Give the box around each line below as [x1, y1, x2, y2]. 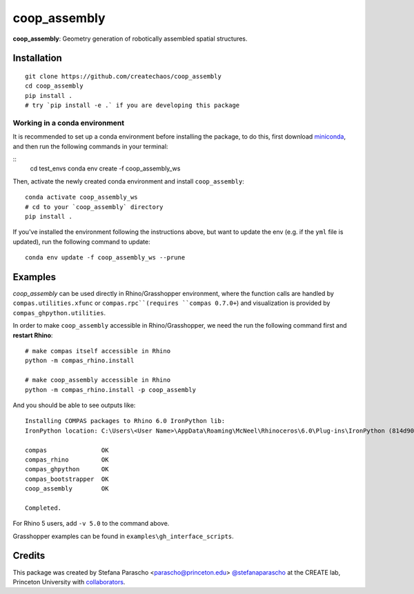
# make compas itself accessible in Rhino [25, 347, 171, 355]
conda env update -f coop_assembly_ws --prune [25, 254, 186, 261]
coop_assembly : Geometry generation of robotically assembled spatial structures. [12, 34, 248, 43]
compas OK [25, 446, 109, 454]
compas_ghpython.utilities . [12, 308, 106, 317]
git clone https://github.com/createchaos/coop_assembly [25, 72, 222, 80]
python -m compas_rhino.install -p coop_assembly [25, 386, 197, 393]
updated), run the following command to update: [12, 237, 151, 246]
